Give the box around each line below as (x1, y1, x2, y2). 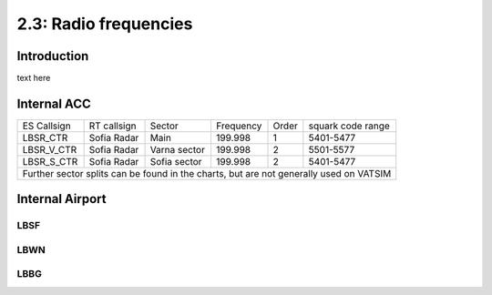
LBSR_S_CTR (22, 155, 78, 168)
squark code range (308, 119, 391, 132)
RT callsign (88, 119, 137, 132)
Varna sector (149, 143, 205, 156)
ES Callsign (22, 119, 72, 132)
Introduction (16, 48, 89, 64)
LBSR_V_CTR (22, 143, 77, 156)
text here (16, 73, 51, 84)
